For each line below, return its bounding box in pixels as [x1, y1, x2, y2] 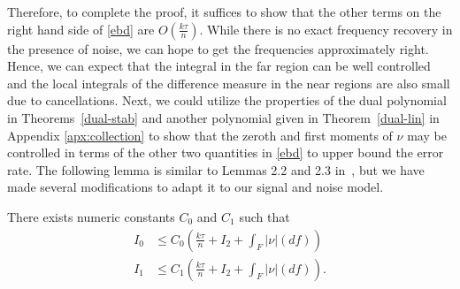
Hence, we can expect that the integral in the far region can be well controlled [7, 57, 431, 75]
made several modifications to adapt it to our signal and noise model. [7, 178, 384, 196]
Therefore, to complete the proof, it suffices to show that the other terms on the [7, 3, 441, 20]
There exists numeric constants [7, 207, 175, 225]
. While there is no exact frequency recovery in [199, 19, 453, 38]
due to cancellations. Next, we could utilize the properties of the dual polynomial [7, 91, 447, 110]
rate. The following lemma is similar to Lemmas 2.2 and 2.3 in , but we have [7, 160, 425, 179]
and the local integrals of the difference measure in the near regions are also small [7, 73, 450, 92]
